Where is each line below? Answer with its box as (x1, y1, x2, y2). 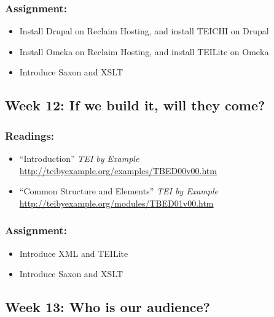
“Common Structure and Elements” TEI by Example (19, 185, 218, 197)
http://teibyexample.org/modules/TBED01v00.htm (19, 196, 214, 209)
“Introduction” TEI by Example (19, 152, 139, 164)
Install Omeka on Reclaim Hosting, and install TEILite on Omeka (19, 45, 269, 58)
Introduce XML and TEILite (19, 246, 128, 259)
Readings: (5, 128, 55, 143)
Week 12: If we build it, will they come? (5, 96, 265, 115)
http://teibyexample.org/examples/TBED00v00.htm (19, 164, 217, 177)
